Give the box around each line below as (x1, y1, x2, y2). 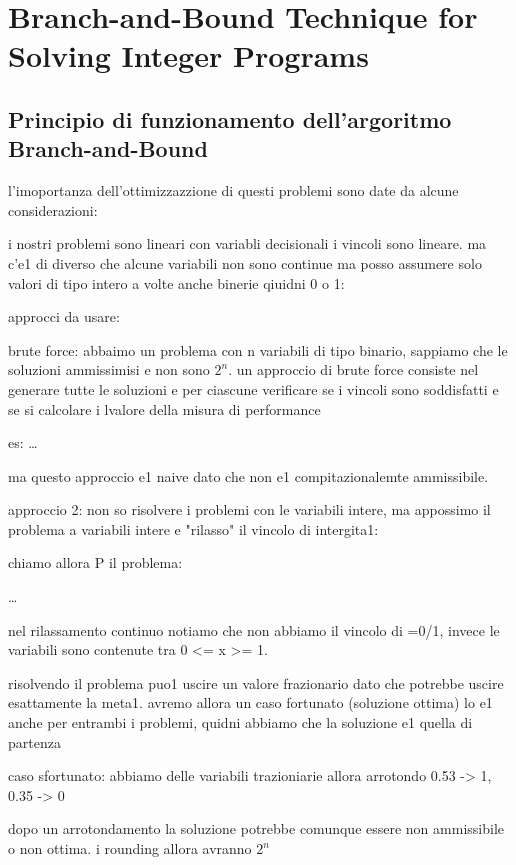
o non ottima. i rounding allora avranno (8, 838, 252, 858)
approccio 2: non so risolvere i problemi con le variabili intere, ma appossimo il (8, 499, 491, 520)
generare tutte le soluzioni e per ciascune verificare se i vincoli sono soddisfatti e (8, 378, 499, 399)
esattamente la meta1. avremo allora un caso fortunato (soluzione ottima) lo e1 (8, 692, 493, 713)
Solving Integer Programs (8, 35, 369, 76)
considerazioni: (8, 199, 98, 220)
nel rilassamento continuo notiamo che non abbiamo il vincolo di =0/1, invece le (8, 619, 500, 640)
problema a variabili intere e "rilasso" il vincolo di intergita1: (8, 518, 379, 539)
